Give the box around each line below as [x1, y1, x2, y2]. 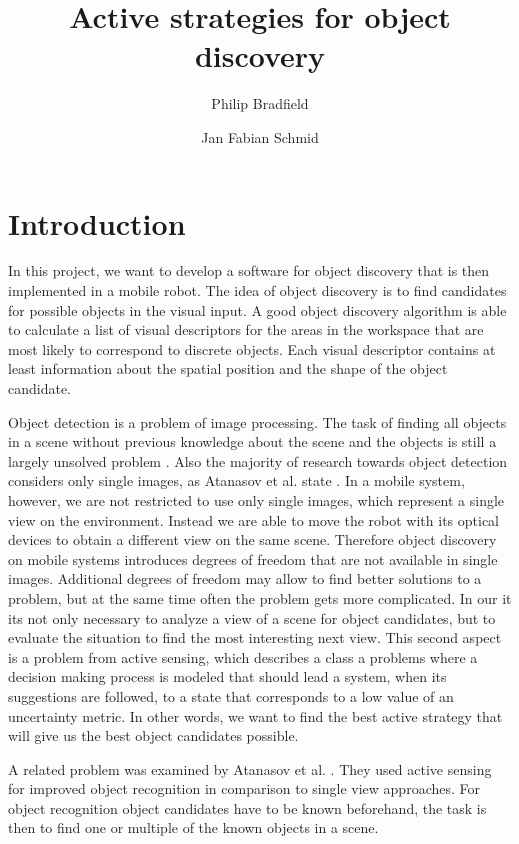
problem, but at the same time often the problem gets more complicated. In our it [8, 587, 512, 608]
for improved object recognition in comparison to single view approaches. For [8, 778, 481, 799]
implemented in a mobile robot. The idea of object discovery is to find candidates [8, 280, 507, 301]
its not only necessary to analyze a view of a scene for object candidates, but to [8, 607, 496, 628]
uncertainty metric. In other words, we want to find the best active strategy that [8, 705, 503, 726]
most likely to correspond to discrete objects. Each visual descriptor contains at [8, 338, 496, 359]
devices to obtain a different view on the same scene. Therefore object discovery [8, 529, 497, 550]
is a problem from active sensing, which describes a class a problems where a [8, 646, 478, 667]
